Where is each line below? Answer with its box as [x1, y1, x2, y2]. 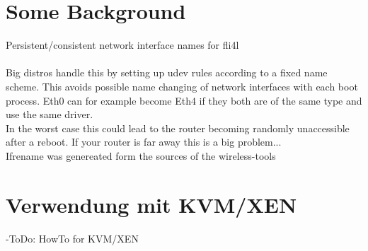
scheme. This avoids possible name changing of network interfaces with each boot [6, 78, 358, 93]
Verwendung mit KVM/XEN [6, 189, 297, 218]
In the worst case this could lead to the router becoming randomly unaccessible [6, 120, 350, 135]
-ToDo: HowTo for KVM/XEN [6, 230, 139, 245]
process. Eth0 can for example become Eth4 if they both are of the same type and [6, 93, 362, 107]
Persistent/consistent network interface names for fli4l [6, 37, 239, 52]
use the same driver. [6, 107, 93, 122]
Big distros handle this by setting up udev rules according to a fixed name [6, 65, 328, 80]
